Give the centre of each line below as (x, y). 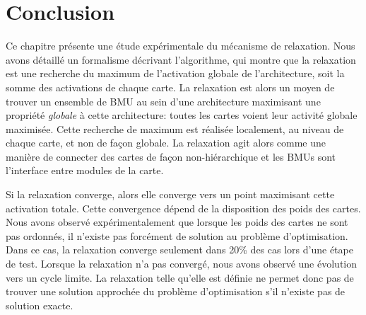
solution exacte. (40, 305)
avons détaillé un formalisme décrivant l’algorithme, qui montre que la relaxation (181, 59)
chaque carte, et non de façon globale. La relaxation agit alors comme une (166, 143)
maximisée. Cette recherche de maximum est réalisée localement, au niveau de (175, 128)
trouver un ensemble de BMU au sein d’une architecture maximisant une (163, 101)
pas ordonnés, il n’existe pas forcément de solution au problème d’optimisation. (177, 235)
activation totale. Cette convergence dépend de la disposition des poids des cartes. (183, 208)
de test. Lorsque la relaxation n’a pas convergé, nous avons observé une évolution (182, 264)
